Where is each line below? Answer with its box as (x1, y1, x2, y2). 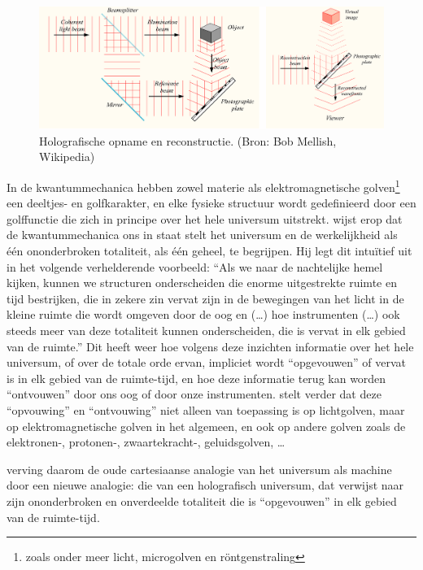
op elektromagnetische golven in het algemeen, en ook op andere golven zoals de (7, 417, 406, 434)
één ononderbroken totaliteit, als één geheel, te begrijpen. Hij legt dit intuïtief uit (7, 242, 412, 259)
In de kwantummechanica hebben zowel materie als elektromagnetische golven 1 (7, 176, 400, 195)
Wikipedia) (39, 148, 95, 165)
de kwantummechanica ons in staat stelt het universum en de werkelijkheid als (7, 226, 398, 243)
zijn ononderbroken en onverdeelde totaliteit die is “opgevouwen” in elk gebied (7, 492, 397, 509)
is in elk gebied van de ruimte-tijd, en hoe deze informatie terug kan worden (7, 369, 386, 386)
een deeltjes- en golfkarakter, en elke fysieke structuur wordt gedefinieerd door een (7, 194, 416, 211)
